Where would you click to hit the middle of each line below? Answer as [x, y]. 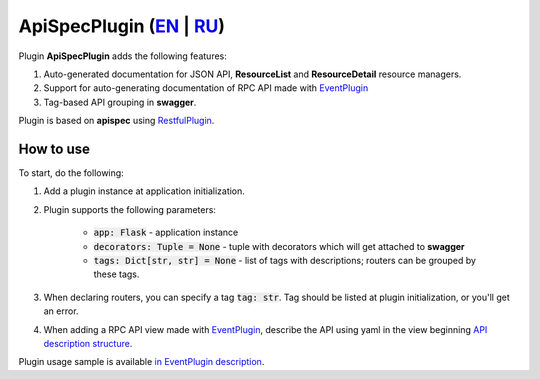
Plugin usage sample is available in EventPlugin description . [141, 362]
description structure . [88, 343]
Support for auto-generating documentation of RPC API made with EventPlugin [206, 88]
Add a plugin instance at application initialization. [144, 191]
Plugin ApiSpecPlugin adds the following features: [122, 56]
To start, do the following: [71, 173]
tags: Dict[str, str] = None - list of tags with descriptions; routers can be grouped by [285, 260]
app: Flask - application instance [166, 232]
